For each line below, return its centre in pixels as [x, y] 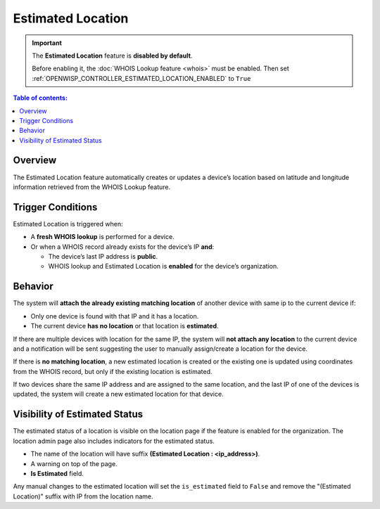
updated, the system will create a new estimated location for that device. [119, 394]
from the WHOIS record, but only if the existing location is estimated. [113, 371]
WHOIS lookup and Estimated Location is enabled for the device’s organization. [163, 266]
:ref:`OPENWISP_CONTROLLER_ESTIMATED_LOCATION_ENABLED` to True [141, 78]
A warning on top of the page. [74, 463]
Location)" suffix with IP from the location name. [83, 496]
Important [47, 43]
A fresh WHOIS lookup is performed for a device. [103, 237]
